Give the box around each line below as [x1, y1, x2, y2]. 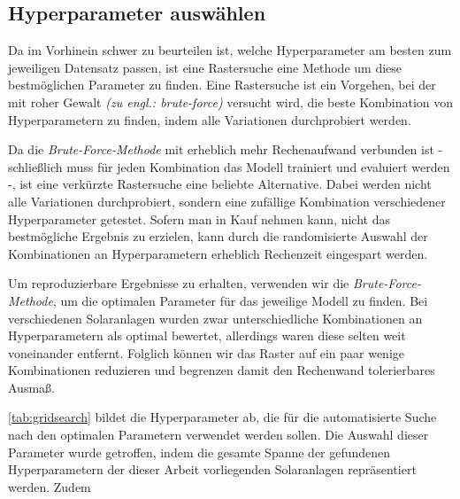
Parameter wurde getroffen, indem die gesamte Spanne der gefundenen [8, 442, 391, 461]
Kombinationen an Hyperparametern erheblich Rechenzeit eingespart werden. [8, 244, 428, 262]
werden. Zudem [8, 477, 91, 495]
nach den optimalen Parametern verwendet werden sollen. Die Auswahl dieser [8, 425, 429, 444]
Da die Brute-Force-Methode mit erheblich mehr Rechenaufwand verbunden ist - [8, 140, 443, 159]
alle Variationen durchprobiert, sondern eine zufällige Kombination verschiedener [8, 191, 446, 210]
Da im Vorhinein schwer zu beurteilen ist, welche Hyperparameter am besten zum [8, 41, 452, 59]
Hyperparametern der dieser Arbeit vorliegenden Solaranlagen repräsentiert [8, 460, 417, 479]
